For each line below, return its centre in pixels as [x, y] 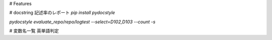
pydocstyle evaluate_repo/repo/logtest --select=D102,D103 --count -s [82, 22]
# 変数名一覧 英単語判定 [34, 31]
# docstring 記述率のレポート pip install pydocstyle [62, 13]
